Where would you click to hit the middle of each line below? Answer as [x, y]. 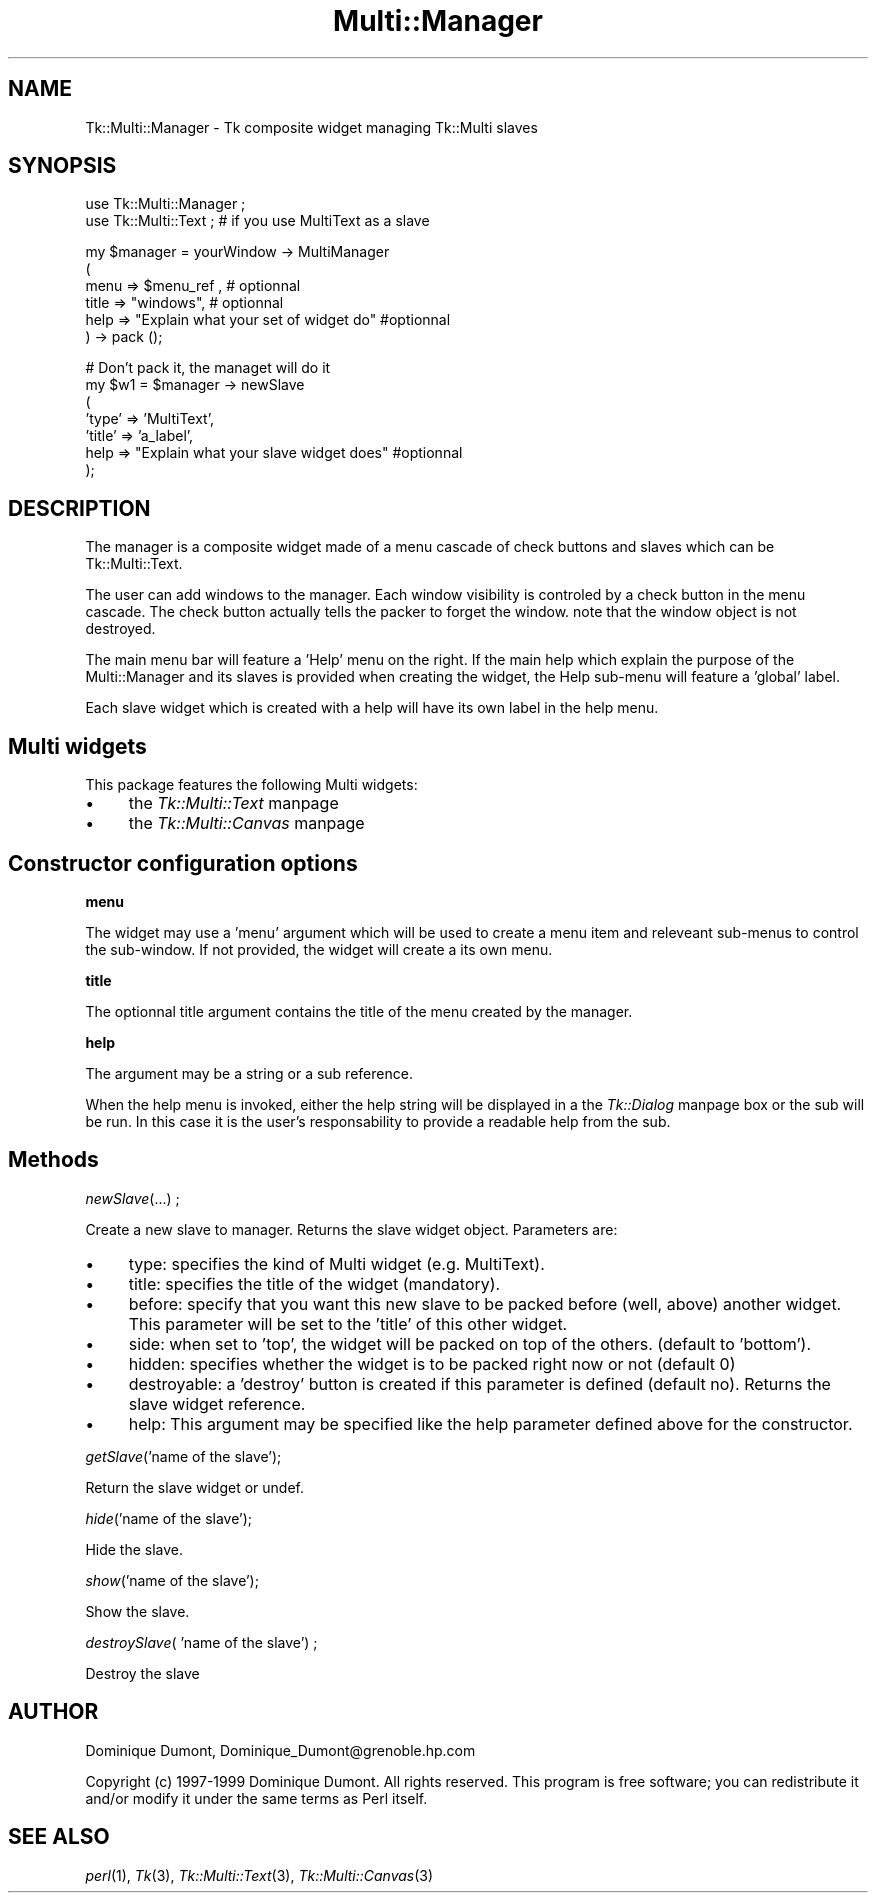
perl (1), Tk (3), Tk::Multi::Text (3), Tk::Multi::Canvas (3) [259, 1875]
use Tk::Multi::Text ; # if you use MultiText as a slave [257, 221]
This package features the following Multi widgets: [251, 785]
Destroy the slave [142, 1673]
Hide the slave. [134, 1549]
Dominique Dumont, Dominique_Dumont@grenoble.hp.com [280, 1750]
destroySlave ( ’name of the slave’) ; [201, 1642]
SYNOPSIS [62, 166]
